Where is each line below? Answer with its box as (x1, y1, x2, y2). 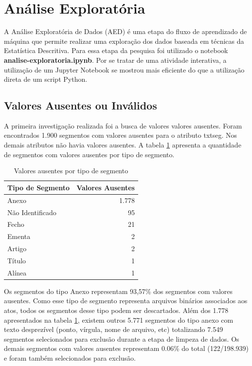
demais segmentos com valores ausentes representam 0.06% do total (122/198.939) (4, 343, 249, 353)
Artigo (7, 243, 27, 254)
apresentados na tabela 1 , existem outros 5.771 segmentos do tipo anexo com (4, 314, 234, 325)
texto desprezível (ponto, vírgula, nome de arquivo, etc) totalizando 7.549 (4, 324, 223, 334)
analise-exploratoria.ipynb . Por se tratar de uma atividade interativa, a (4, 55, 227, 65)
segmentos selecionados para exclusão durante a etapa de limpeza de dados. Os (4, 333, 239, 344)
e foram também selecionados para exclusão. (4, 353, 136, 363)
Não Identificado (7, 207, 56, 217)
